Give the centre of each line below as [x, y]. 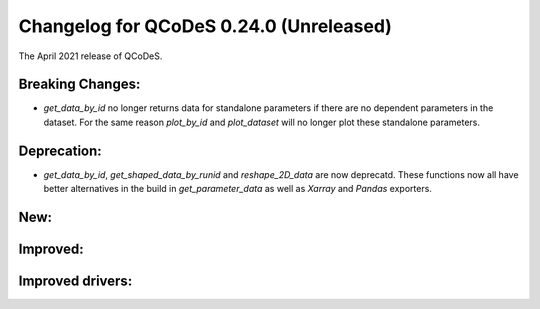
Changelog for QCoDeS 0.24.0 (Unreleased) [205, 26]
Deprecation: [60, 150]
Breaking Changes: [79, 84]
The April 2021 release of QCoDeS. [90, 56]
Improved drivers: [75, 280]
